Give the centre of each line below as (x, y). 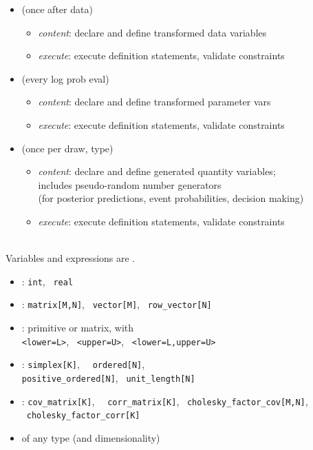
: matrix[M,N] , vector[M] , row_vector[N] (117, 304)
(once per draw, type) (67, 148)
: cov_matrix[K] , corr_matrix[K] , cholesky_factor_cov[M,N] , (165, 401)
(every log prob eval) (65, 78)
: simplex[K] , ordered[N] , (83, 364)
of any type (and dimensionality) (91, 437)
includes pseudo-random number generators (130, 184)
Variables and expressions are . (71, 258)
